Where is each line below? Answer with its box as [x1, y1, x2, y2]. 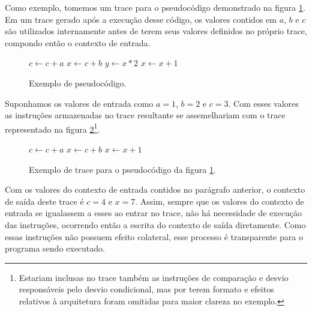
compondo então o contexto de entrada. [5, 36, 151, 49]
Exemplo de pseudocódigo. [29, 76, 127, 89]
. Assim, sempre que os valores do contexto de [135, 195, 304, 207]
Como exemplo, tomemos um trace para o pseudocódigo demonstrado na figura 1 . [5, 1, 305, 13]
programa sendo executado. [5, 242, 105, 255]
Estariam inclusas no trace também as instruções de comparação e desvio [19, 271, 289, 283]
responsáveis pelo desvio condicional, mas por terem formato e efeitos [19, 283, 274, 295]
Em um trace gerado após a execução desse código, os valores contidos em [5, 13, 277, 25]
